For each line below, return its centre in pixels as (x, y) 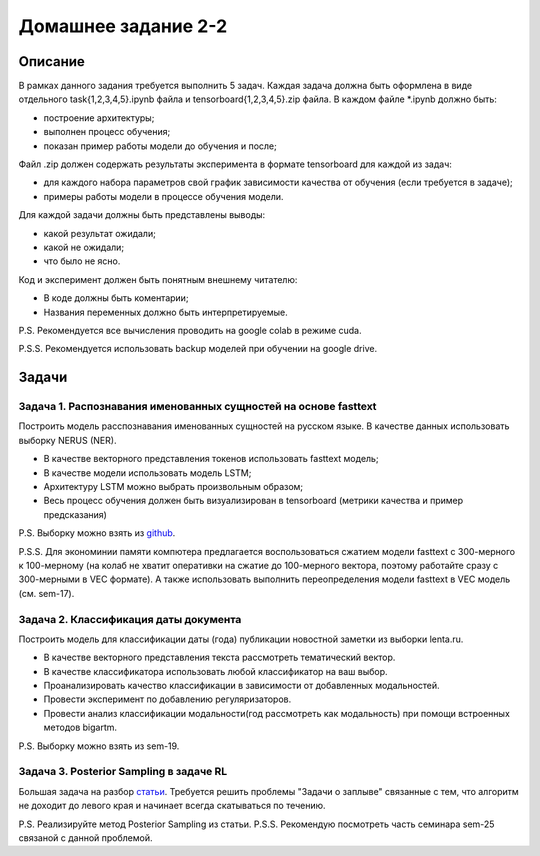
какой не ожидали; (84, 247)
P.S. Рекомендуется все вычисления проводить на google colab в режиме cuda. (190, 330)
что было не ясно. (82, 261)
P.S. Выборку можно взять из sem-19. (99, 746)
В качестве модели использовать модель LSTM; (147, 472)
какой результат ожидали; (100, 233)
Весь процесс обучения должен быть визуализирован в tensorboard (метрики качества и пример (253, 501)
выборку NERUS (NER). (67, 440)
